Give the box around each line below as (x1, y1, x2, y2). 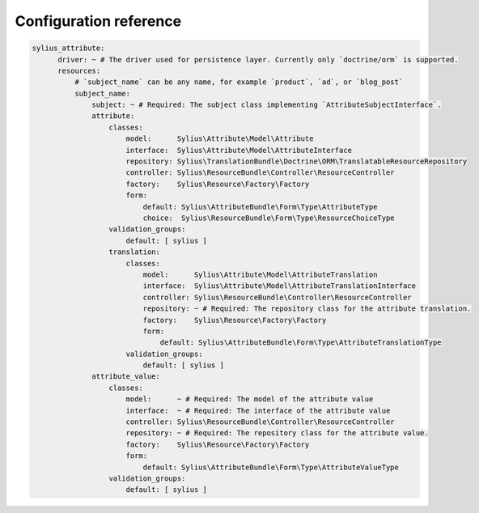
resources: (57, 66, 101, 75)
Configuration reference (15, 12, 182, 30)
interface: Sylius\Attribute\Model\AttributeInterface (125, 146, 352, 155)
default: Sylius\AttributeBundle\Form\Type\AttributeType (142, 202, 378, 211)
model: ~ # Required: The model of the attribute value (125, 395, 374, 404)
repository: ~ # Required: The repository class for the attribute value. (125, 429, 429, 438)
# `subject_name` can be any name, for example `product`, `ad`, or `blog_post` (74, 78, 404, 87)
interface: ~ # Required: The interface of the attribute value (125, 405, 391, 415)
